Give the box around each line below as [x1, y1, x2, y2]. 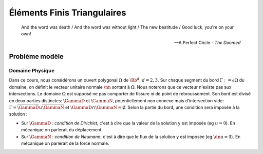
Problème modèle [9, 52, 64, 61]
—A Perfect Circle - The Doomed [174, 40, 241, 46]
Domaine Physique [9, 67, 55, 74]
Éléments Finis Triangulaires [9, 7, 127, 18]
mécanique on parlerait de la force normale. [21, 140, 110, 146]
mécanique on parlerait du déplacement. [21, 127, 103, 133]
